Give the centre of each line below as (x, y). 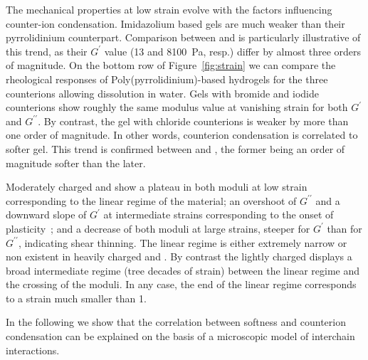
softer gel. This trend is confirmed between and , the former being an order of (175, 148)
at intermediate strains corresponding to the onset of (219, 215)
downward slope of (46, 215)
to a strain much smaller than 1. (76, 298)
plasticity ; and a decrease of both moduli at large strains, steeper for (158, 228)
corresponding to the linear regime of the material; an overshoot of (151, 200)
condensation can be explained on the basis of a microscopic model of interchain (180, 336)
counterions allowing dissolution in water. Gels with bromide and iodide (163, 93)
